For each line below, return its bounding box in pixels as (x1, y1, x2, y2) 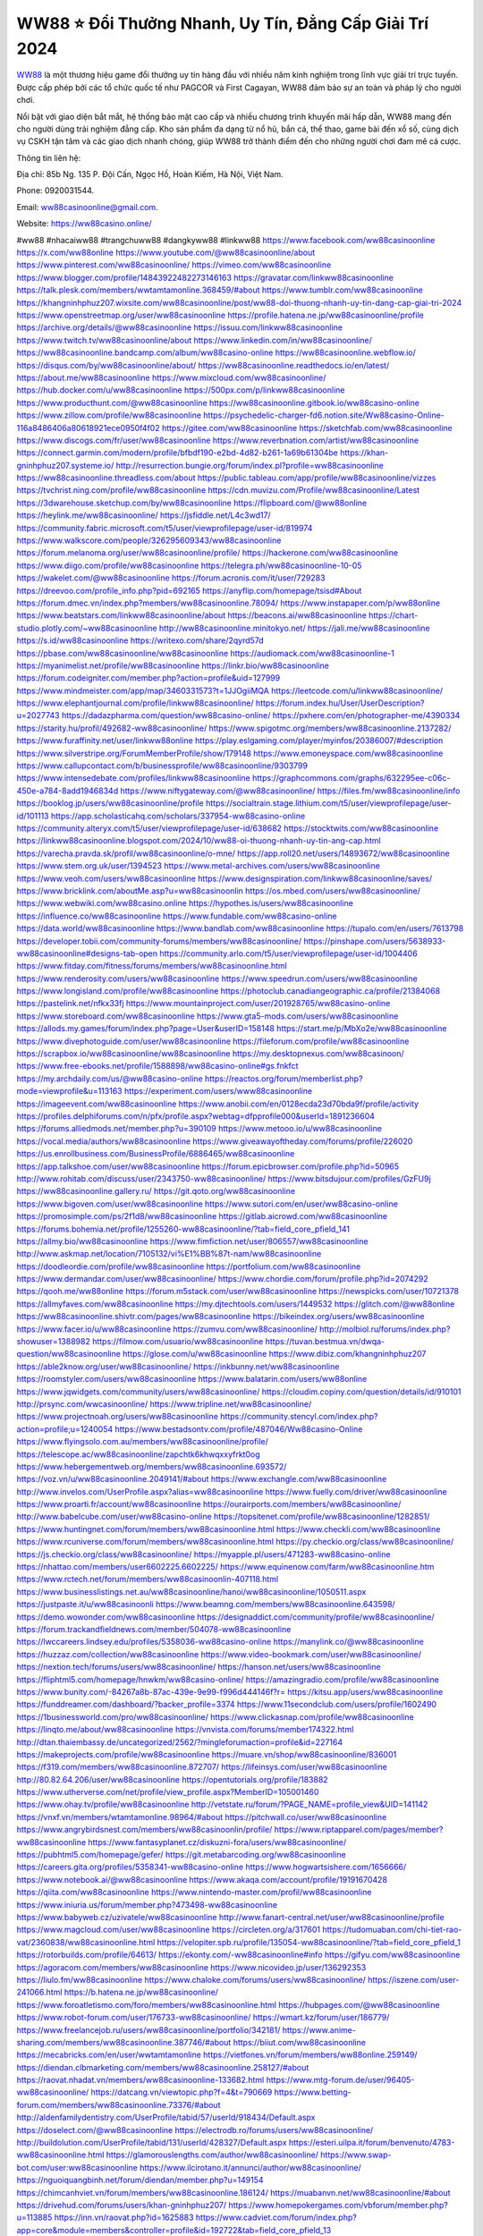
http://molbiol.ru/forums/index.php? (318, 1324, 451, 1334)
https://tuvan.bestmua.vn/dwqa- (265, 1336, 386, 1347)
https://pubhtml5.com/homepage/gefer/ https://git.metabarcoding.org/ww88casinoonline (16, 1850, 346, 1860)
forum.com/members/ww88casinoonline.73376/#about (16, 2099, 221, 2110)
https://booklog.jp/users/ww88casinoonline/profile (16, 798, 205, 809)
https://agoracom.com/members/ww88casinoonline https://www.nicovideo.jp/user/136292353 (16, 1961, 367, 1972)
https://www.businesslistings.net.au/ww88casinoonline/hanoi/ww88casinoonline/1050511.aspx (16, 1586, 367, 1597)
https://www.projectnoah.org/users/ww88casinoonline (16, 1411, 219, 1422)
